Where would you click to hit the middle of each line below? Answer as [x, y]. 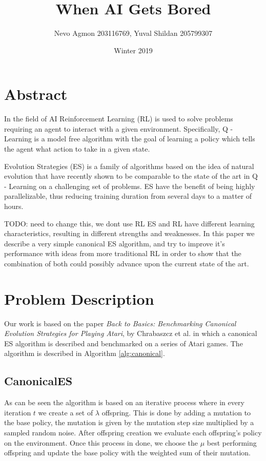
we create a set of [66, 412]
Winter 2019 [133, 50]
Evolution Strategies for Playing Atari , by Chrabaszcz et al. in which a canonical [131, 333]
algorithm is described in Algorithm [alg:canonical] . [85, 353]
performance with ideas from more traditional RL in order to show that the [123, 253]
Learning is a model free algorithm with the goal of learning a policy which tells [130, 139]
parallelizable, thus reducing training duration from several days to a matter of [128, 196]
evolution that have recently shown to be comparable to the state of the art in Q [131, 176]
